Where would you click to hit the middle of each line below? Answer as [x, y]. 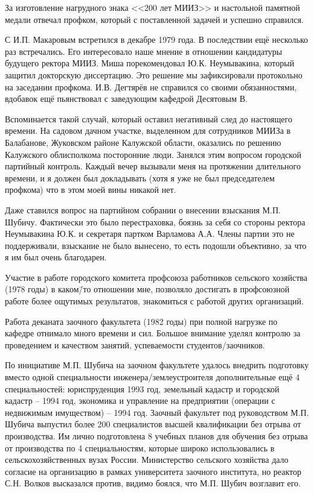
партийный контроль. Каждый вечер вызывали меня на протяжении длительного [153, 166]
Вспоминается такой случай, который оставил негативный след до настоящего [149, 118]
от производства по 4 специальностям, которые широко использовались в [140, 447]
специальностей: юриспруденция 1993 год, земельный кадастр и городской [142, 388]
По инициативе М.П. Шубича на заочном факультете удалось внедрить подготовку [157, 365]
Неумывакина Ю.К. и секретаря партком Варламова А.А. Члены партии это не [150, 234]
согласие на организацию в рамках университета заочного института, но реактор [153, 471]
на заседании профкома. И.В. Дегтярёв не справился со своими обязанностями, [151, 86]
